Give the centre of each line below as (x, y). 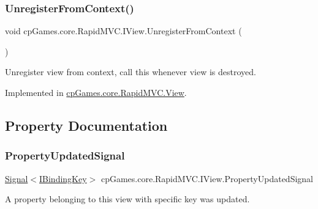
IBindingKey (63, 178)
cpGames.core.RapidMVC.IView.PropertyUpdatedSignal (207, 178)
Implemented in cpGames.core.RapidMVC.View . (96, 92)
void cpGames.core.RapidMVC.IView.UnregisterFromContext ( (123, 31)
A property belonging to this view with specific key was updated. (127, 199)
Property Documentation (86, 125)
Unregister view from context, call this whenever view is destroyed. (131, 72)
